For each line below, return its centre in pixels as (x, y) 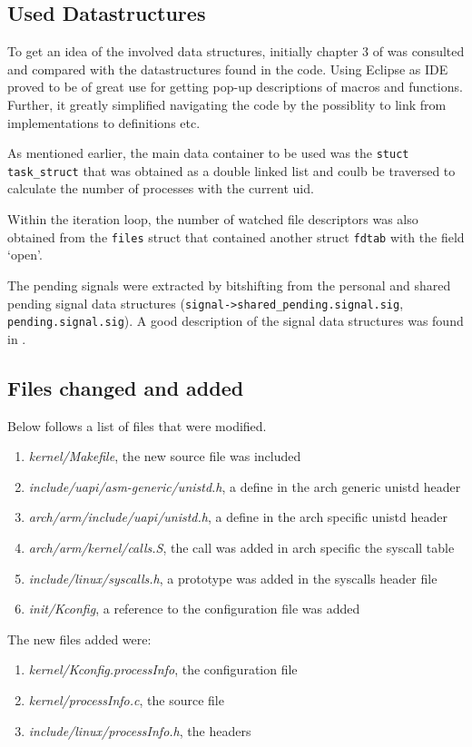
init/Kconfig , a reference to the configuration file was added (194, 609)
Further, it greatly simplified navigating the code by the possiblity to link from (227, 104)
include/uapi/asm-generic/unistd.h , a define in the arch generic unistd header (245, 486)
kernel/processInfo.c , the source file (126, 699)
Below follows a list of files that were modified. (137, 425)
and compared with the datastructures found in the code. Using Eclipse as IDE (228, 69)
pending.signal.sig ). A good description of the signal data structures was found (236, 321)
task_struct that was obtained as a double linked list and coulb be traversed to (231, 170)
